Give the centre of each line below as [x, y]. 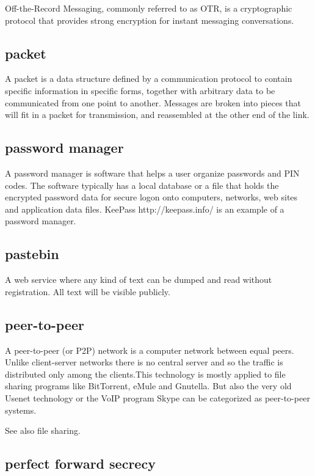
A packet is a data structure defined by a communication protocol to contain [149, 79]
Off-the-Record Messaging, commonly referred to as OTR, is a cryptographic [149, 8]
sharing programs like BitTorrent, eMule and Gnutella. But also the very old [148, 386]
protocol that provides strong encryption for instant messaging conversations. [150, 20]
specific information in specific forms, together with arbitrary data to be [140, 90]
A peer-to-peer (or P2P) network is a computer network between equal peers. [150, 350]
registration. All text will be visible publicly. [88, 291]
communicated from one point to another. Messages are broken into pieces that [153, 102]
